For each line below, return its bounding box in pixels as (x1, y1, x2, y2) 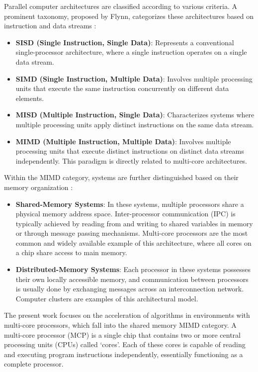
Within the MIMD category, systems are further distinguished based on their (4, 172, 239, 183)
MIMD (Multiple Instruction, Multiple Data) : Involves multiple (15, 136, 231, 146)
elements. (15, 93, 44, 103)
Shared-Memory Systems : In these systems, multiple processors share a (15, 198, 244, 209)
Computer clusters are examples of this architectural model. (15, 293, 198, 303)
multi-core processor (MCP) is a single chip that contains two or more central (4, 329, 241, 340)
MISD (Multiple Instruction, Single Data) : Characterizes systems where (15, 109, 255, 120)
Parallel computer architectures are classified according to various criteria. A (4, 1, 238, 11)
